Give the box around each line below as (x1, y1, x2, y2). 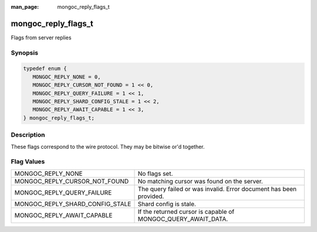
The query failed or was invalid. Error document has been (137, 185, 297, 193)
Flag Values (11, 158, 45, 166)
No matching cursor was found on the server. (137, 177, 264, 185)
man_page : (11, 4, 39, 10)
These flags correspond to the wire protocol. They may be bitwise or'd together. (11, 143, 205, 150)
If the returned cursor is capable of (137, 207, 235, 216)
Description (11, 131, 45, 139)
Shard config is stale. (137, 200, 197, 208)
